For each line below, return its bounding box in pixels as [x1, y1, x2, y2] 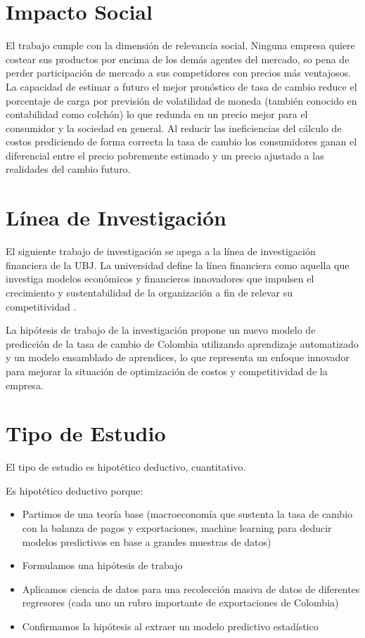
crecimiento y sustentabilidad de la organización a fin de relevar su [6, 285, 293, 299]
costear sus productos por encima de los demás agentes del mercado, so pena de [6, 51, 350, 66]
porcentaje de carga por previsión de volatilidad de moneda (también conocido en [6, 93, 357, 108]
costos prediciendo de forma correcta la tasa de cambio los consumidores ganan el [6, 134, 357, 149]
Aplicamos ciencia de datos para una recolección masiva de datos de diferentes [22, 581, 360, 596]
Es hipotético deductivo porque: [6, 483, 143, 497]
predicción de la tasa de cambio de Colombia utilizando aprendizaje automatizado [6, 336, 359, 351]
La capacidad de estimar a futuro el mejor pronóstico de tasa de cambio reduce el [6, 79, 357, 93]
